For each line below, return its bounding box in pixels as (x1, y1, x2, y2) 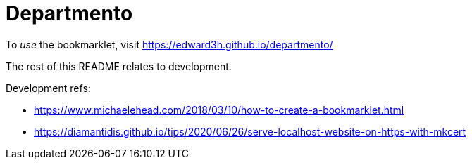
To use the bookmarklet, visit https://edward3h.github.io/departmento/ (6, 38, 333, 51)
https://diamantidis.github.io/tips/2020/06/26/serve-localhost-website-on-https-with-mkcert (34, 125, 466, 138)
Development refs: (6, 81, 91, 94)
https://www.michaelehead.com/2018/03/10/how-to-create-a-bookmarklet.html (34, 103, 404, 116)
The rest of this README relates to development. (6, 60, 232, 72)
